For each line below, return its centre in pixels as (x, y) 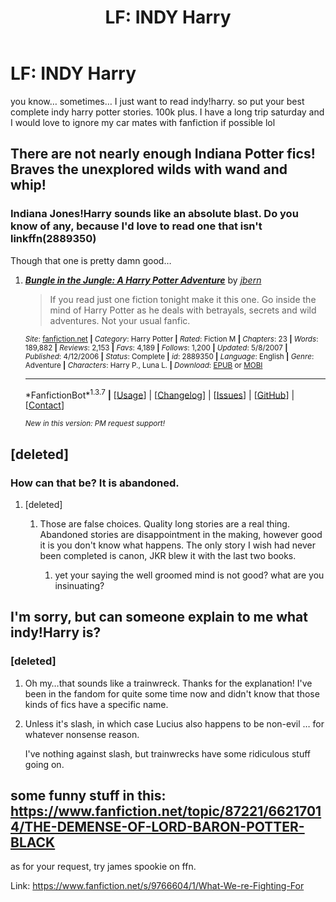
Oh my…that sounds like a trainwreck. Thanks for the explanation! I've (168, 683)
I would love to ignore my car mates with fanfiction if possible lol (143, 122)
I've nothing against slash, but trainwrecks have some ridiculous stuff (167, 753)
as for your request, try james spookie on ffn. (103, 867)
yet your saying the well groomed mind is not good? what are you (189, 575)
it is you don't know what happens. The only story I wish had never (177, 545)
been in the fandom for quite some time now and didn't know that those (172, 693)
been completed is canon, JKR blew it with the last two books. (168, 555)
